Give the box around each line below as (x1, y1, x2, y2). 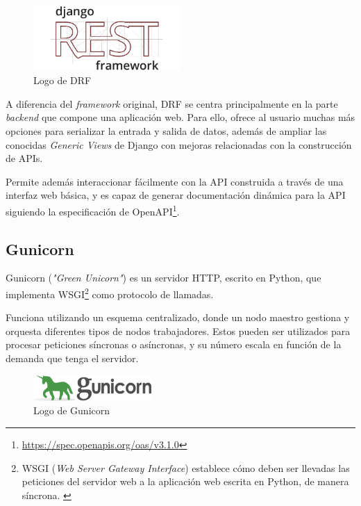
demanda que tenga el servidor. (6, 351, 139, 366)
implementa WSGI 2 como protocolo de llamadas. (6, 285, 214, 301)
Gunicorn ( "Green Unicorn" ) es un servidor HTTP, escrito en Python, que (6, 270, 321, 285)
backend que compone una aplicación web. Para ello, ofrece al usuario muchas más (6, 110, 355, 124)
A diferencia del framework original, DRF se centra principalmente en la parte (6, 96, 338, 111)
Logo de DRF (33, 73, 92, 88)
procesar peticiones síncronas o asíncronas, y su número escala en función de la (6, 337, 342, 352)
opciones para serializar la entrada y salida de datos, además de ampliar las (6, 124, 327, 138)
